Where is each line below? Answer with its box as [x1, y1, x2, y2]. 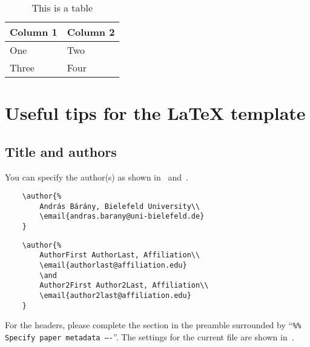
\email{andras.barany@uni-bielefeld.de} [39, 212, 205, 221]
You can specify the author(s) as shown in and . [5, 170, 188, 183]
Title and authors [5, 142, 117, 160]
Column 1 [10, 25, 58, 39]
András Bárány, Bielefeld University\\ [39, 202, 200, 211]
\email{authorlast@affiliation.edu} [39, 261, 187, 270]
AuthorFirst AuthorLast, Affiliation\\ [39, 251, 200, 260]
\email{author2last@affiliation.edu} [39, 291, 191, 300]
